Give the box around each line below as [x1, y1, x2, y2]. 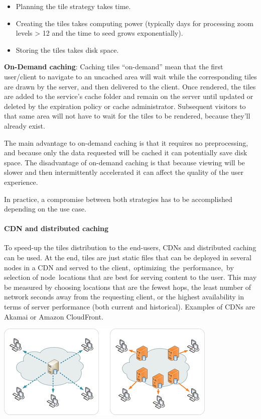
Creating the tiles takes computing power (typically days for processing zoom [16, 18, 253, 28]
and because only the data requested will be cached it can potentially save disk [4, 147, 247, 158]
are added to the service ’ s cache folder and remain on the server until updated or [4, 91, 253, 101]
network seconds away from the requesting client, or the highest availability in [4, 291, 244, 302]
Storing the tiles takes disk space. [16, 44, 119, 55]
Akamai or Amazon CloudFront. [4, 311, 103, 322]
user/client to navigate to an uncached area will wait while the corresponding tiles [4, 71, 257, 81]
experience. [4, 176, 38, 187]
